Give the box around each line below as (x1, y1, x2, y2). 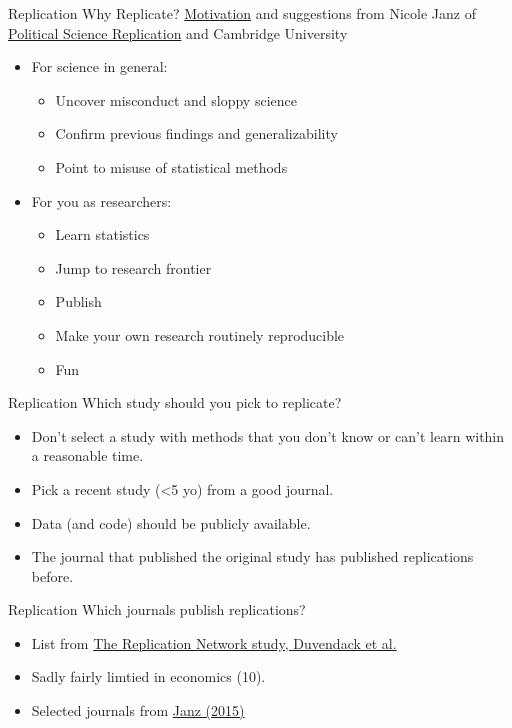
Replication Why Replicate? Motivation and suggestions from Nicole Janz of (8, 3, 476, 23)
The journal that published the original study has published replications (31, 546, 474, 567)
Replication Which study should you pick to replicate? (8, 392, 342, 413)
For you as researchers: (31, 190, 172, 211)
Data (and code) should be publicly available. (31, 512, 311, 533)
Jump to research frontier (55, 257, 212, 278)
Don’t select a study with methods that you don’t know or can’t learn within (31, 425, 505, 446)
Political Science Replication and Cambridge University (8, 22, 348, 43)
